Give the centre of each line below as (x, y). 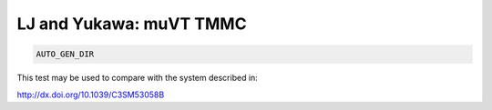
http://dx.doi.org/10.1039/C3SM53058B (91, 95)
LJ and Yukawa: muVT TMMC (132, 24)
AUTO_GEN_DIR (65, 54)
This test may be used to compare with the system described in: (138, 78)
